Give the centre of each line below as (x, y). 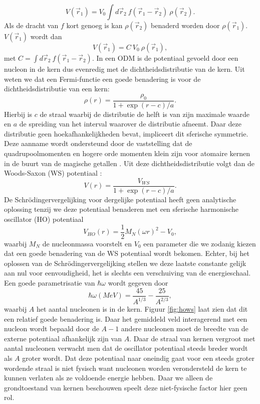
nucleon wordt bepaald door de (52, 328)
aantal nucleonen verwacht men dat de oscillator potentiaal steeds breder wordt (126, 348)
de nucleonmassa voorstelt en (87, 243)
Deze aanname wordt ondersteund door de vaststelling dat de (98, 143)
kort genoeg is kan (94, 25)
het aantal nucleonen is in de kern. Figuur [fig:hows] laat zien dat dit (142, 309)
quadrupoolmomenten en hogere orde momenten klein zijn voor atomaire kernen (127, 153)
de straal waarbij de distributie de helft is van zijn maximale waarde (145, 114)
